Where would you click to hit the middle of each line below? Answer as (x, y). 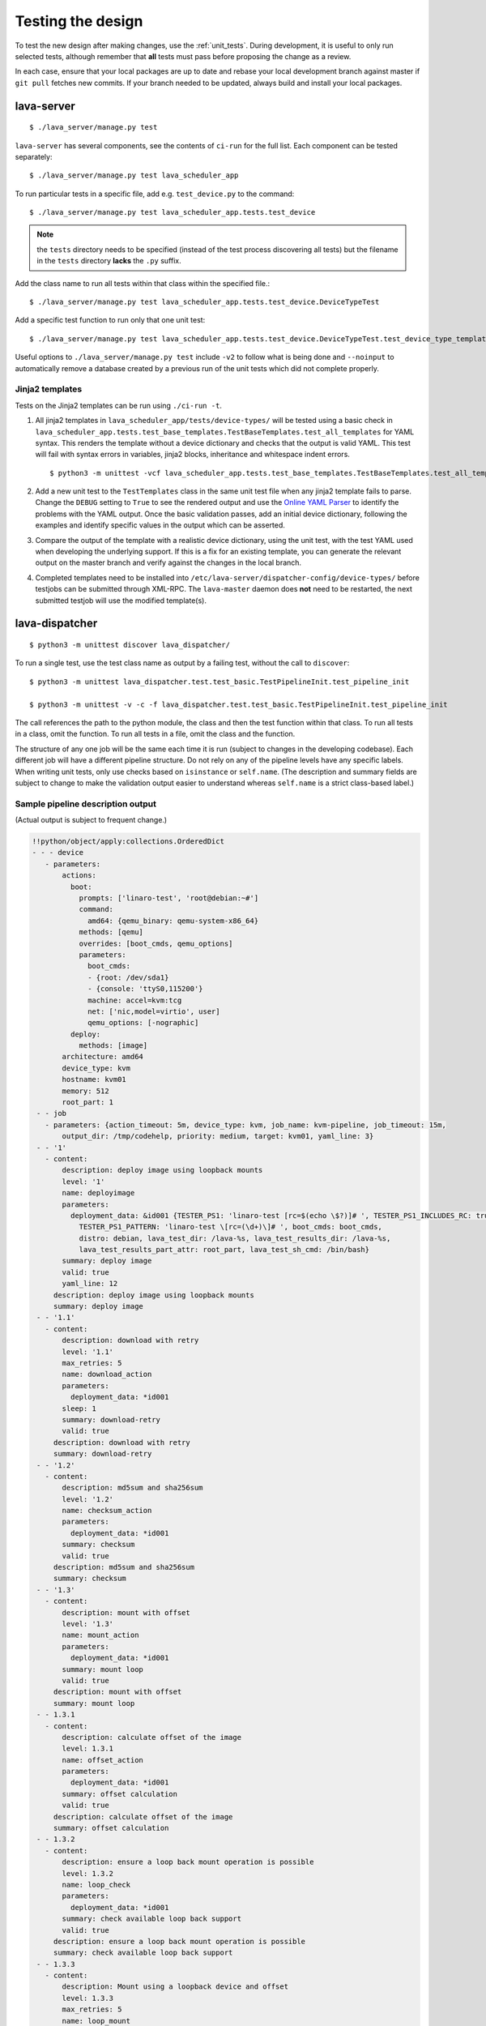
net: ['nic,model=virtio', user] (154, 1011)
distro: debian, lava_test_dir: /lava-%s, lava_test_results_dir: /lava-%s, (235, 1238)
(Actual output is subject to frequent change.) (91, 820)
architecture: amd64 (102, 1057)
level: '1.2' (87, 1499)
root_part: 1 (87, 1103)
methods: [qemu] (111, 932)
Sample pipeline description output (86, 804)
